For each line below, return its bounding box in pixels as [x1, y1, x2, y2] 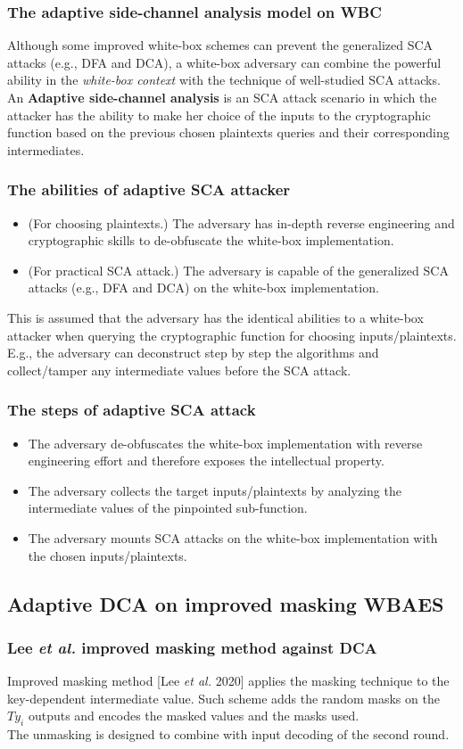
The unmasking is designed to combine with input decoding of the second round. [7, 725, 450, 744]
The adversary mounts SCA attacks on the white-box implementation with [28, 528, 438, 547]
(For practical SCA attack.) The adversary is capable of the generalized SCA [28, 260, 449, 279]
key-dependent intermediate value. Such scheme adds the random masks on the [7, 688, 440, 707]
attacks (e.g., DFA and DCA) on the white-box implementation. [28, 278, 379, 297]
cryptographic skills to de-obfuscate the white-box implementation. [28, 231, 394, 250]
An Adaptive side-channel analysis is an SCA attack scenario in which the [7, 88, 437, 106]
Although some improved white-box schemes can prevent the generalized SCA [7, 36, 434, 54]
